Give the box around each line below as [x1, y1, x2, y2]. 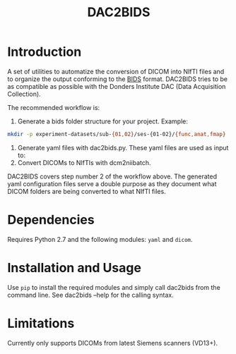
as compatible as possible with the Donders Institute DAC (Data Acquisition [7, 82, 226, 90]
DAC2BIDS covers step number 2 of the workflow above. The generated [7, 172, 218, 181]
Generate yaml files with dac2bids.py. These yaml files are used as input [17, 143, 229, 152]
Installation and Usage [7, 260, 141, 276]
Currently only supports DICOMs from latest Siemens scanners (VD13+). [7, 338, 218, 347]
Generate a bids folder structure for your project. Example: [17, 117, 189, 126]
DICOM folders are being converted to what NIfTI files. [7, 187, 166, 195]
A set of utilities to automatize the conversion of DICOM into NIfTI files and [7, 67, 225, 75]
